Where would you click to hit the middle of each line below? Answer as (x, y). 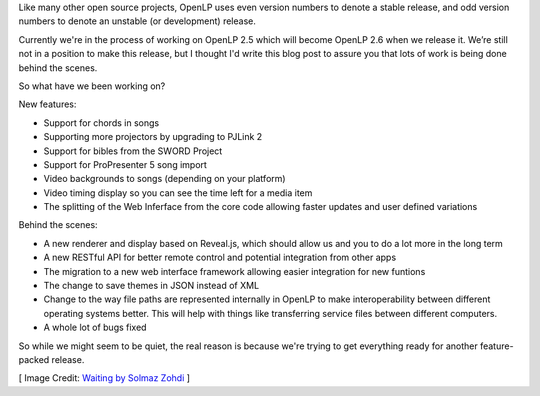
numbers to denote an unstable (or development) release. (137, 21)
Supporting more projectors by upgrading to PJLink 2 (153, 137)
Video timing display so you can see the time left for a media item (178, 192)
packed (34, 359)
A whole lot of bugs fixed (95, 327)
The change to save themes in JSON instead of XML (151, 286)
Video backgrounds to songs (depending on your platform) (164, 179)
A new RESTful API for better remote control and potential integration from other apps (220, 257)
